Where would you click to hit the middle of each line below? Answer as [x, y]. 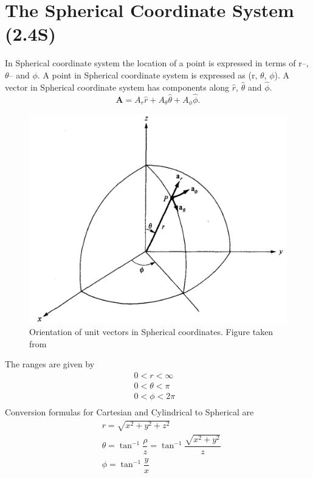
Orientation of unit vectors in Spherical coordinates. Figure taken [151, 332]
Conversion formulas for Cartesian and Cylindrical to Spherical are [129, 412]
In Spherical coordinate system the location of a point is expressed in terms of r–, [157, 63]
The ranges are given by [50, 364]
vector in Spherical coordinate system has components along [117, 87]
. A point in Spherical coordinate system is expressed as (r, [147, 74]
